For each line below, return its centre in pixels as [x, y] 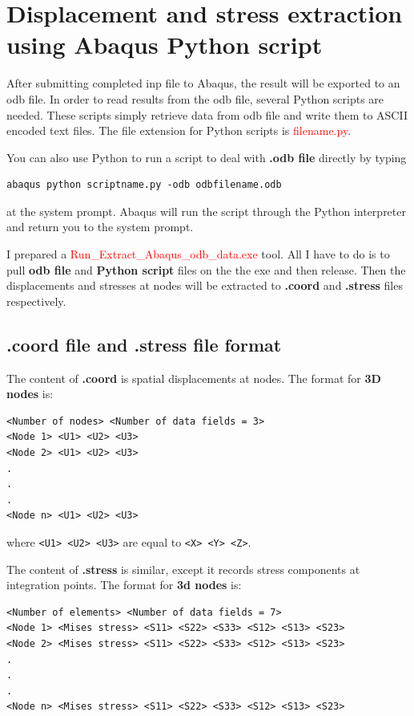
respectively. [36, 301]
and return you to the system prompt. [100, 227]
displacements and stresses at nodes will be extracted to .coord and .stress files [205, 285]
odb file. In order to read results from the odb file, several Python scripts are [195, 98]
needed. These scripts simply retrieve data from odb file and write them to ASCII [207, 114]
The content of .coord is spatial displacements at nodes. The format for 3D [194, 378]
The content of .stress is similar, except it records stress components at [183, 569]
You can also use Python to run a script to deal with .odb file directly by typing [207, 157]
